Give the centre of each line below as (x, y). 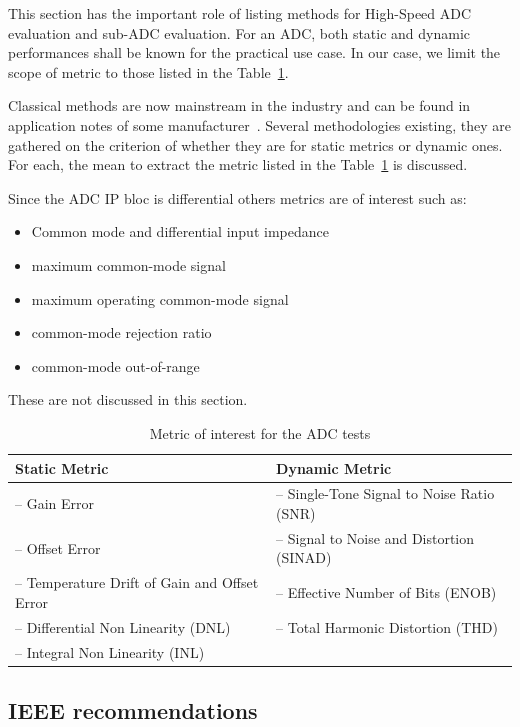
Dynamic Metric (334, 467)
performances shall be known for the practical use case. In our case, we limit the (254, 52)
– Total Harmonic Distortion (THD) (387, 626)
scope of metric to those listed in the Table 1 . (148, 71)
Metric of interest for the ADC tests (260, 432)
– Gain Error (54, 503)
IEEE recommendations (133, 709)
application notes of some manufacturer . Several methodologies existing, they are (259, 124)
